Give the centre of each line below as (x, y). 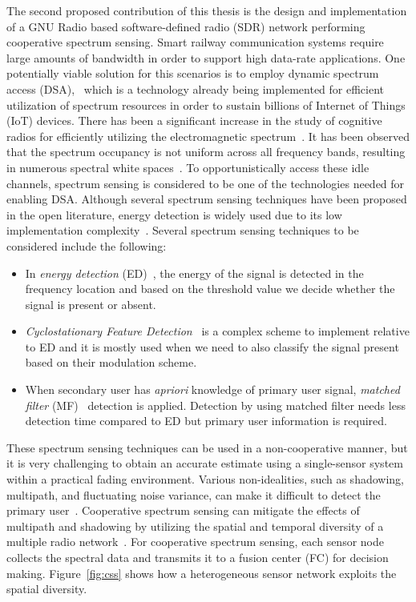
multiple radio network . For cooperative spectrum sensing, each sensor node (195, 542)
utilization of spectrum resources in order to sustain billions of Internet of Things (206, 104)
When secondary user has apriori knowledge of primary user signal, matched (212, 389)
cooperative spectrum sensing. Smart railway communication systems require (195, 42)
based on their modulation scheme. (111, 362)
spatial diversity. (47, 589)
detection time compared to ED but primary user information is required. (206, 421)
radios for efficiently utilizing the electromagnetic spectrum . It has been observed (208, 136)
